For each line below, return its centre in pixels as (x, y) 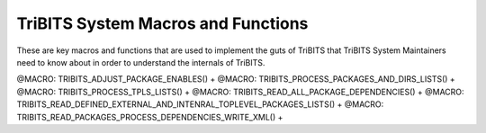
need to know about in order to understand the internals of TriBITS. (141, 62)
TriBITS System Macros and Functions (162, 23)
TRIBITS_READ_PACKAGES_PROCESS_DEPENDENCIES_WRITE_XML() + (150, 117)
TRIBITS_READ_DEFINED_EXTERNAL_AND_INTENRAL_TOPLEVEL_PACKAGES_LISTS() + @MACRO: (200, 104)
